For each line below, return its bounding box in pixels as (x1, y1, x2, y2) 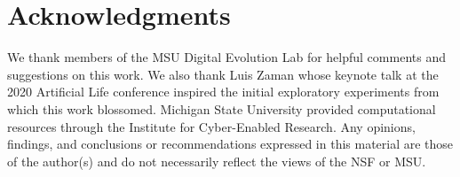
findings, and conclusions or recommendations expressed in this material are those (7, 135, 454, 153)
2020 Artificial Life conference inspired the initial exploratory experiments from (7, 82, 440, 101)
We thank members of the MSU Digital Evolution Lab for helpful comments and (7, 48, 446, 66)
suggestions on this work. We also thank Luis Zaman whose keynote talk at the (7, 65, 439, 83)
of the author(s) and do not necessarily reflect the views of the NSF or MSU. (7, 151, 426, 170)
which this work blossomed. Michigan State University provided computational (7, 99, 436, 118)
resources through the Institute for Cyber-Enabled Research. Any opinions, (7, 117, 416, 135)
